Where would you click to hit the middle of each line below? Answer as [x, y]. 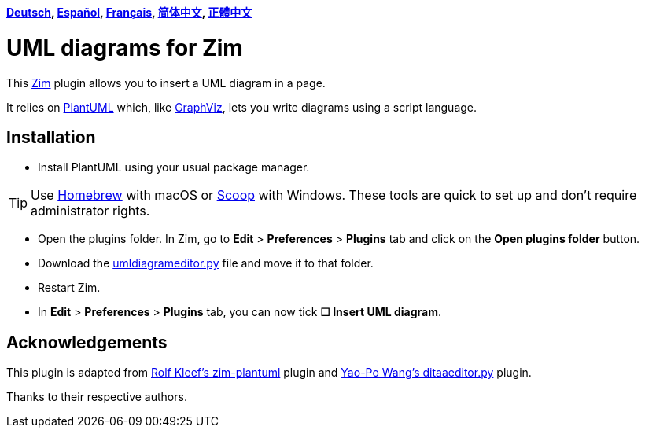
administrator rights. [90, 211]
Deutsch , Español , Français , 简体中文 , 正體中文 [129, 12]
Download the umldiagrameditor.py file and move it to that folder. [206, 263]
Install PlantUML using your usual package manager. [174, 167]
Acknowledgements [87, 342]
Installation [51, 137]
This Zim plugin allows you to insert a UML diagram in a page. [166, 83]
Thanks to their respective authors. [97, 397]
